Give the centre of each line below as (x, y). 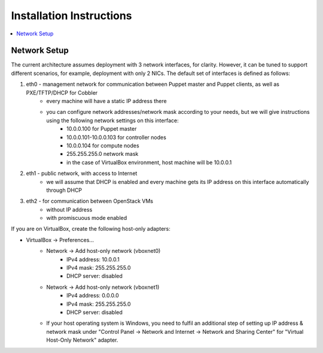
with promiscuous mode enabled (87, 218)
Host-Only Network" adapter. (82, 340)
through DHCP (64, 190)
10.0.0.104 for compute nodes (103, 145)
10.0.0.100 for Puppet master (102, 129)
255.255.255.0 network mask (103, 154)
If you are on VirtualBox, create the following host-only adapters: (91, 229)
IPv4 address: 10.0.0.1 (93, 259)
